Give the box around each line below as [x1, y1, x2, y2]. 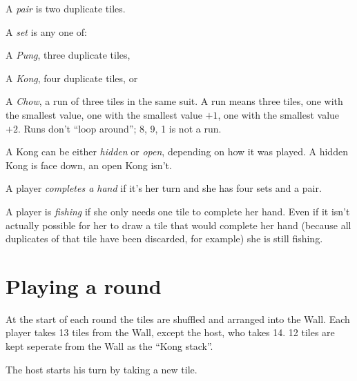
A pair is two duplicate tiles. [6, 1, 126, 15]
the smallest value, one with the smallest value [6, 107, 202, 121]
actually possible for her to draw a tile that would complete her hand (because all [6, 217, 351, 232]
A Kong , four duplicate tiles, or [6, 70, 138, 85]
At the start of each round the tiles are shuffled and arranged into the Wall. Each [6, 311, 350, 326]
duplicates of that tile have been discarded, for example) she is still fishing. [6, 231, 323, 246]
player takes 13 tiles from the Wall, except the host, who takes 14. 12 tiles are [6, 325, 335, 340]
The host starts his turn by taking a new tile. [6, 362, 197, 376]
